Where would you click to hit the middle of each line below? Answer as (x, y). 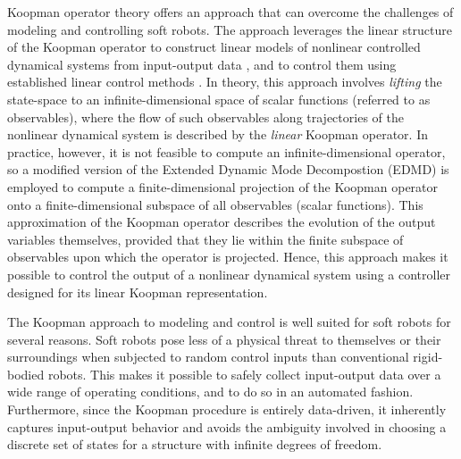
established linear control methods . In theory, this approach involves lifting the (225, 82)
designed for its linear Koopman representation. (138, 292)
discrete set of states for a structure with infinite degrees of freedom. (195, 444)
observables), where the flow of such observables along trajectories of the (205, 117)
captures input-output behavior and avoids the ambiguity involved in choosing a (227, 426)
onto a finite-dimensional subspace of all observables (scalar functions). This (215, 204)
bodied (26, 374)
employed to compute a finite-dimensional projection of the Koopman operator (223, 186)
